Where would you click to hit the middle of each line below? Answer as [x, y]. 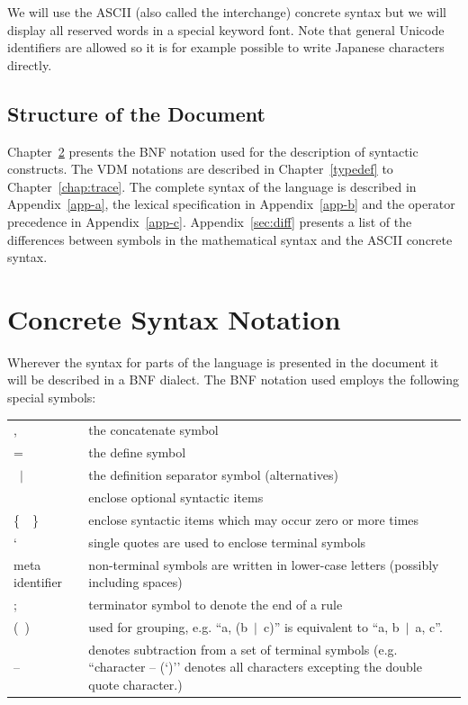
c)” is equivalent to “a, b [332, 626]
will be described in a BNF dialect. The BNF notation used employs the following [233, 380]
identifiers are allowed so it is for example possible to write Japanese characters [226, 47]
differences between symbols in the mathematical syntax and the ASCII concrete [230, 239]
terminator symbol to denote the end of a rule [216, 604]
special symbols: [52, 398]
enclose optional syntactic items [176, 497]
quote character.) [135, 684]
